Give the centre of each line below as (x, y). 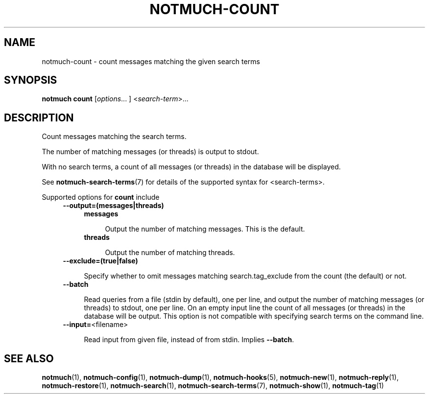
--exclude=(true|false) (100, 261)
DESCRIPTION (39, 117)
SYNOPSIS (31, 80)
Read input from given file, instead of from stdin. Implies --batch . (189, 340)
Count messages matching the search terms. (114, 137)
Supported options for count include (101, 197)
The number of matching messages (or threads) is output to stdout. (150, 152)
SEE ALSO (29, 358)
